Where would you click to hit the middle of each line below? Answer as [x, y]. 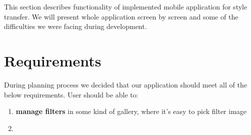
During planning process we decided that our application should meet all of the [125, 84]
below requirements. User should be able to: [71, 94]
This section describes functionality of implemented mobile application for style [126, 6]
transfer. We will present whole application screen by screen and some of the [121, 16]
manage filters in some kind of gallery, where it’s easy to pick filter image [131, 111]
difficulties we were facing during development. [75, 26]
